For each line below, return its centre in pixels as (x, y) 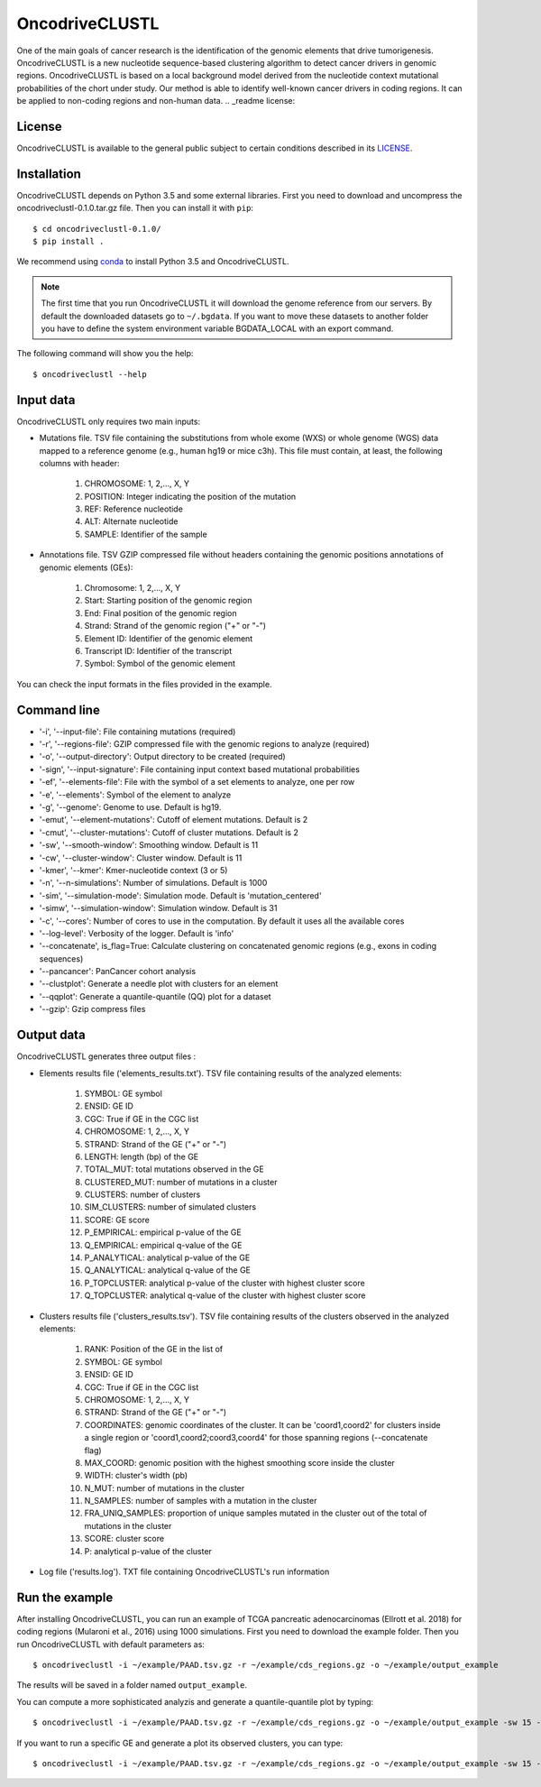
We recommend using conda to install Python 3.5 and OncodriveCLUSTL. (153, 262)
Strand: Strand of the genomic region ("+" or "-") (175, 626)
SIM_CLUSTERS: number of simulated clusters (170, 1207)
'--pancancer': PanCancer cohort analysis (118, 972)
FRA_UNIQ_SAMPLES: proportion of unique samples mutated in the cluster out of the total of (256, 1513)
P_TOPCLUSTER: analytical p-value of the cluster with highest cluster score (225, 1283)
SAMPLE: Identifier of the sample (146, 534)
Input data (46, 400)
